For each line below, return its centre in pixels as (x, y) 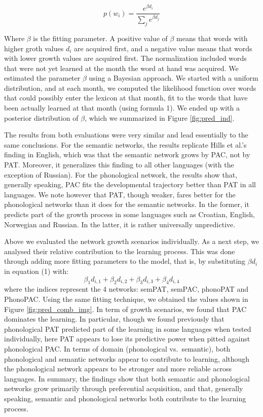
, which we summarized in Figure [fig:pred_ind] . (160, 117)
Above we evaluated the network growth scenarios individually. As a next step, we (132, 241)
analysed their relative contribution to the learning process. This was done (120, 251)
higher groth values (34, 48)
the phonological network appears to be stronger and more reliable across (118, 369)
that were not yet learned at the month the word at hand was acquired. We (121, 68)
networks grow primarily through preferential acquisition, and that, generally (124, 388)
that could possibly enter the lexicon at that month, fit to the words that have (126, 98)
